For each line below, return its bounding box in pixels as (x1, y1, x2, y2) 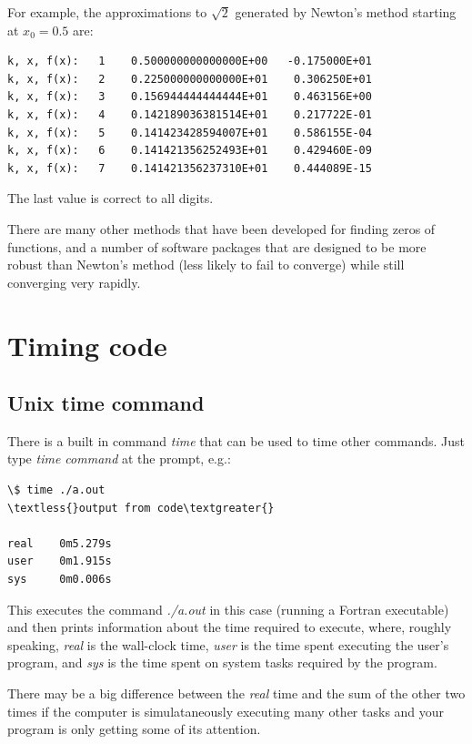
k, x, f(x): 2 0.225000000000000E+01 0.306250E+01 (7, 72, 372, 86)
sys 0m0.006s (7, 573, 112, 586)
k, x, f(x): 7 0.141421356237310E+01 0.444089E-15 (7, 161, 372, 175)
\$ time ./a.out (7, 484, 105, 497)
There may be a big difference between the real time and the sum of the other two (7, 684, 466, 703)
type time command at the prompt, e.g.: (7, 449, 231, 468)
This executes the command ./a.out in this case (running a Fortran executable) (7, 599, 449, 618)
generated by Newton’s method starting (235, 3, 457, 21)
